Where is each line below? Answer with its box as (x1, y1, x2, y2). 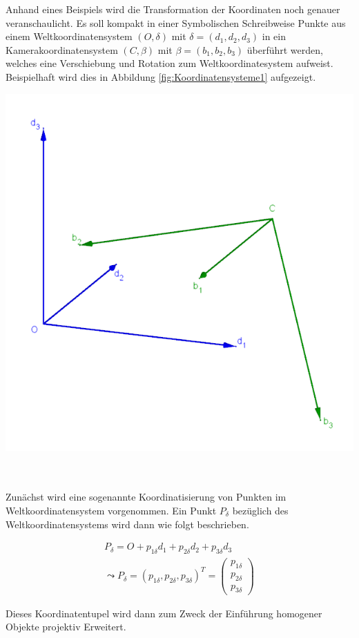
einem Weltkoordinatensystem (6, 29, 133, 43)
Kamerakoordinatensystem (6, 42, 118, 57)
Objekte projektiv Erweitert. (6, 619, 126, 634)
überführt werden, (246, 42, 323, 57)
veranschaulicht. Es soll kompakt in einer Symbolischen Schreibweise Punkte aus (6, 15, 346, 30)
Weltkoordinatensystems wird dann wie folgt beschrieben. (6, 516, 249, 531)
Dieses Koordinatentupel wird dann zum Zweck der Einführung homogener (6, 606, 322, 620)
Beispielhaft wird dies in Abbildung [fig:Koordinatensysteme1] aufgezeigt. (6, 69, 316, 84)
